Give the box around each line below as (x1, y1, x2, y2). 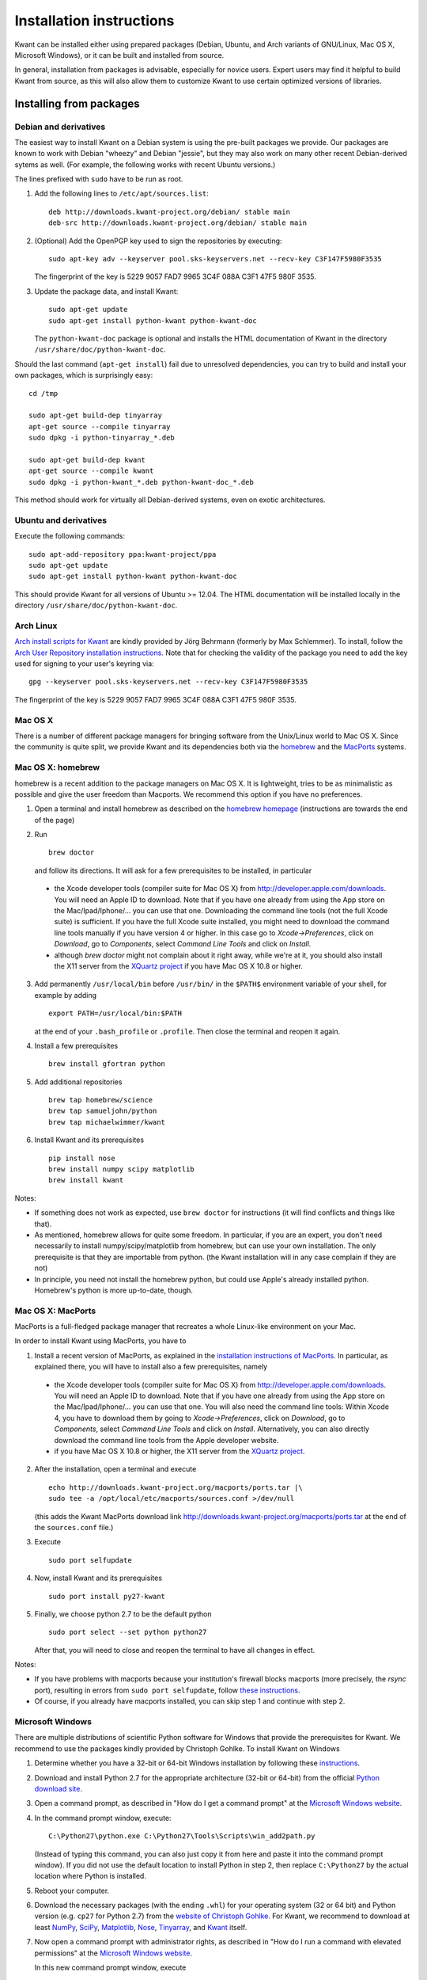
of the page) (34, 815, 75, 824)
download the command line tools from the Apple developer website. (54, 1435, 279, 1445)
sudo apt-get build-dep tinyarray (28, 411, 162, 420)
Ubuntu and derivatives (14, 515, 107, 526)
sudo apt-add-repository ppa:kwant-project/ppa (28, 550, 217, 558)
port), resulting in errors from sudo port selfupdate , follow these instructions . (34, 1685, 300, 1695)
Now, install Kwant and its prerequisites (34, 1573, 162, 1583)
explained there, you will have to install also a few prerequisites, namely (34, 1362, 268, 1372)
